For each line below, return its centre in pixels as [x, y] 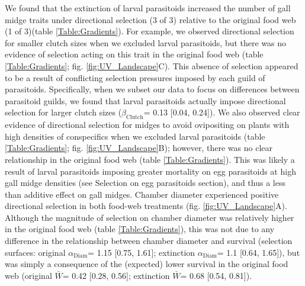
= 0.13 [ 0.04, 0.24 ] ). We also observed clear [222, 112]
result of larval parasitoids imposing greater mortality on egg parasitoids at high [150, 171]
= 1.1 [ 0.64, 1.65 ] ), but [259, 252]
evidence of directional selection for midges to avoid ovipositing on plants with [147, 125]
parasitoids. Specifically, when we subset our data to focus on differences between [152, 89]
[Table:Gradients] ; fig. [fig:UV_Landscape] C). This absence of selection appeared [152, 65]
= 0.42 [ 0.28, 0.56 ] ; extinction [116, 275]
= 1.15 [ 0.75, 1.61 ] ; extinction [142, 252]
